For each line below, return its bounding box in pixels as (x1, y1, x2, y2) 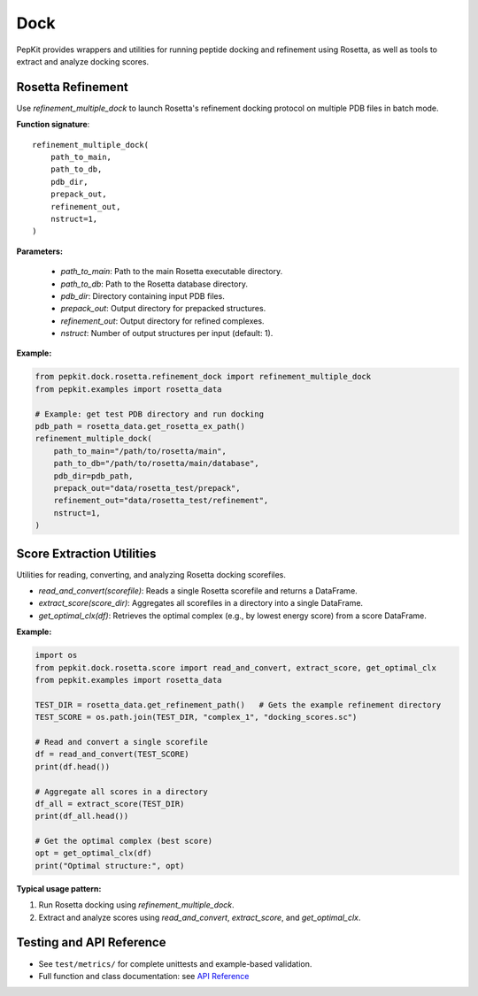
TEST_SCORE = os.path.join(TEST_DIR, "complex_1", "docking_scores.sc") (35, 712, 358, 723)
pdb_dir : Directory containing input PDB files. (60, 290, 225, 301)
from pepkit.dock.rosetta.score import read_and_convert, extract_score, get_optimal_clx (35, 663, 437, 672)
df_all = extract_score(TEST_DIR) (35, 799, 185, 808)
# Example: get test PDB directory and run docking (35, 409, 265, 419)
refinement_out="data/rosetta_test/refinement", (53, 495, 269, 506)
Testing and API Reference (16, 935, 166, 950)
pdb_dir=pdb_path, (53, 471, 134, 481)
